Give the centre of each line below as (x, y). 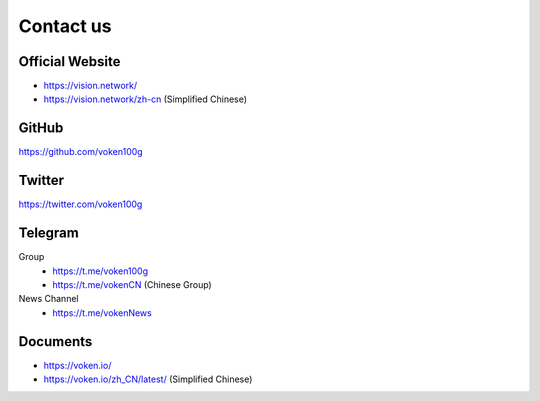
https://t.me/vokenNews (102, 312)
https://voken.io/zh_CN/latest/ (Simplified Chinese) (148, 379)
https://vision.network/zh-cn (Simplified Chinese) (145, 99)
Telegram (48, 233)
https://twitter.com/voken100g (80, 204)
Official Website (69, 61)
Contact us (65, 26)
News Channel (48, 299)
